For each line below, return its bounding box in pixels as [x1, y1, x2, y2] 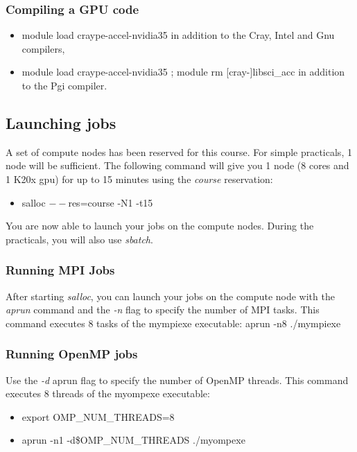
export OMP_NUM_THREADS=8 [21, 409, 175, 424]
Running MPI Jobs [6, 261, 115, 279]
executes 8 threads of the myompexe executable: [6, 386, 210, 401]
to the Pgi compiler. [21, 78, 107, 92]
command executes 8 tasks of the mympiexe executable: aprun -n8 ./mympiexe [6, 315, 341, 330]
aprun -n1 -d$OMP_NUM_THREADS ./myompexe [21, 433, 245, 447]
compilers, [21, 41, 65, 55]
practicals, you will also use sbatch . [6, 232, 153, 246]
